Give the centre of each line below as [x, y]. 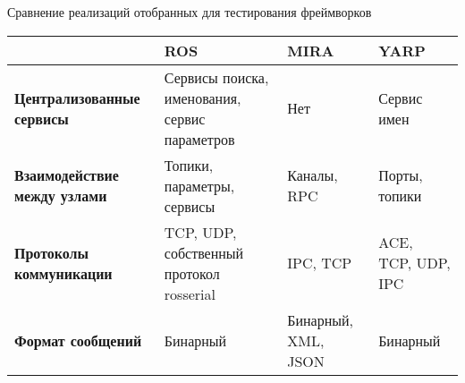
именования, [203, 98]
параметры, [199, 185]
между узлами [61, 196]
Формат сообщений [78, 340]
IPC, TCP [320, 263]
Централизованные [77, 98]
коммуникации [63, 273]
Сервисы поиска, [216, 77]
